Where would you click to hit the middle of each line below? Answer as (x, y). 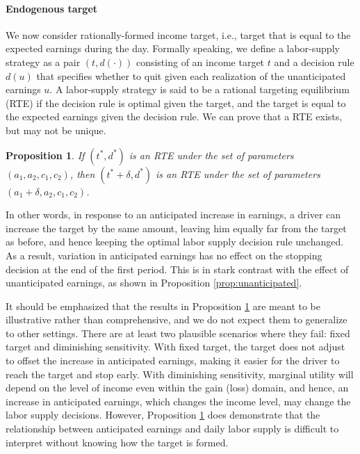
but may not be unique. (56, 130)
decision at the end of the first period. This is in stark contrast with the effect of (177, 269)
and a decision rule (314, 62)
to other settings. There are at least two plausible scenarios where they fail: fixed (178, 333)
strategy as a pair (43, 62)
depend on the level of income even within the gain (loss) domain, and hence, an (177, 388)
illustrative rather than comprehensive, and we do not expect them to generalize (177, 319)
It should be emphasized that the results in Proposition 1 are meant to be (163, 306)
